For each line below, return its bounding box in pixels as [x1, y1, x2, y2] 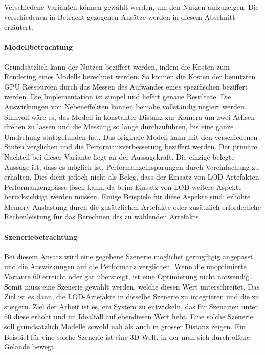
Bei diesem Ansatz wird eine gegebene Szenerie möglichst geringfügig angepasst [4, 251, 253, 261]
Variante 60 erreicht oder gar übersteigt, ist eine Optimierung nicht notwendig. [4, 271, 252, 282]
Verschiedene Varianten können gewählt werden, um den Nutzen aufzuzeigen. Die [4, 2, 259, 12]
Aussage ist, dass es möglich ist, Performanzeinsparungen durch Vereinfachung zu [4, 161, 259, 172]
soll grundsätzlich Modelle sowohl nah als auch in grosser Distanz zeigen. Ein [4, 321, 246, 332]
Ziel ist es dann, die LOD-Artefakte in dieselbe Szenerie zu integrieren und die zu [4, 291, 259, 302]
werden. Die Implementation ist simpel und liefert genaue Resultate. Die [4, 91, 231, 102]
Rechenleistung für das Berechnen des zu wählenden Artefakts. [4, 211, 201, 222]
